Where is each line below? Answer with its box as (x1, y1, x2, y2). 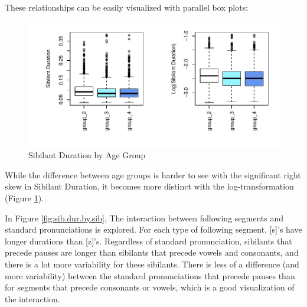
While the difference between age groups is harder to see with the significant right (5, 168, 301, 181)
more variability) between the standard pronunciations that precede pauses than (5, 269, 295, 282)
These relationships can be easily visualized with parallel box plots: (5, 1, 248, 13)
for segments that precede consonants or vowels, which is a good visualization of (5, 281, 295, 293)
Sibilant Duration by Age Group (28, 149, 146, 161)
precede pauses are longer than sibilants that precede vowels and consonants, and (5, 246, 299, 259)
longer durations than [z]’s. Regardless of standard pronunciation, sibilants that (5, 234, 292, 247)
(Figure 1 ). (5, 191, 44, 204)
